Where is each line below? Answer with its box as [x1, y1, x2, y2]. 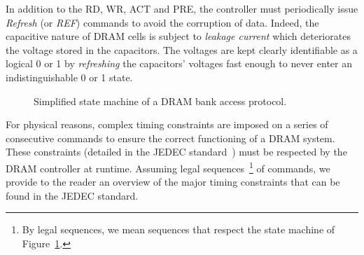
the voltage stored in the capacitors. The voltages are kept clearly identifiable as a [6, 42, 358, 57]
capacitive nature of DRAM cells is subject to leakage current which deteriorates [6, 29, 351, 43]
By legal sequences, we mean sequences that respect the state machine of [22, 222, 335, 237]
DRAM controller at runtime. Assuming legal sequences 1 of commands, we [6, 158, 330, 175]
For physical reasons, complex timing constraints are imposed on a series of [6, 117, 328, 132]
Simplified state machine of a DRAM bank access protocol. [34, 93, 287, 108]
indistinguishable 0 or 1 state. [6, 69, 133, 84]
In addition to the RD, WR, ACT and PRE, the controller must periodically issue [6, 1, 358, 15]
